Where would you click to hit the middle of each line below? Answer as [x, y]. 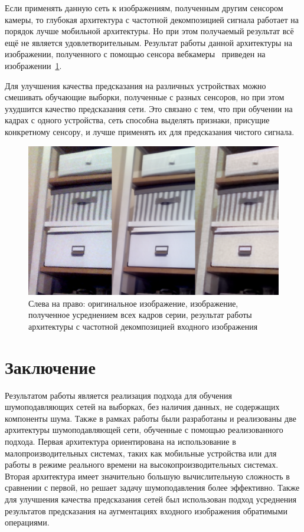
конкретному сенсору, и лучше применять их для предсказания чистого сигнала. [150, 131]
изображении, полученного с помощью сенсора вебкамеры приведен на [135, 54]
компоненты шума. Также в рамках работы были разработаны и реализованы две [151, 418]
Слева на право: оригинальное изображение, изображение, [133, 303]
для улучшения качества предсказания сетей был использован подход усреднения [151, 499]
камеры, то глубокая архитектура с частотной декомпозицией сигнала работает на [152, 19]
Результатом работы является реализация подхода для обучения [119, 395]
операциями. [27, 522]
